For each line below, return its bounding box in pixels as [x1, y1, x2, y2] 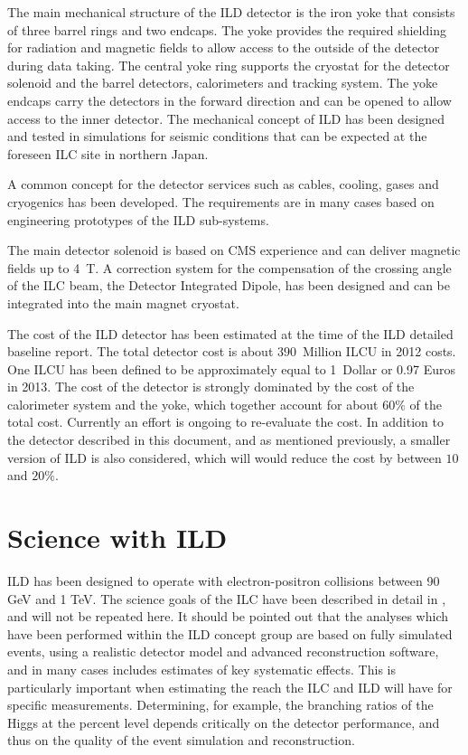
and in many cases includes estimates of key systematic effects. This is [7, 659, 396, 678]
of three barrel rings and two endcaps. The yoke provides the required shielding [7, 20, 446, 39]
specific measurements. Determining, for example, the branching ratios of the [7, 695, 434, 714]
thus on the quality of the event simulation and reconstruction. [7, 731, 355, 750]
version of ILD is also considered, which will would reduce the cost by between [7, 448, 442, 467]
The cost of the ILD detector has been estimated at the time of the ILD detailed [7, 324, 454, 343]
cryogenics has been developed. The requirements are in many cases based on [7, 192, 435, 211]
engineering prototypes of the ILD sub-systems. [7, 210, 269, 229]
